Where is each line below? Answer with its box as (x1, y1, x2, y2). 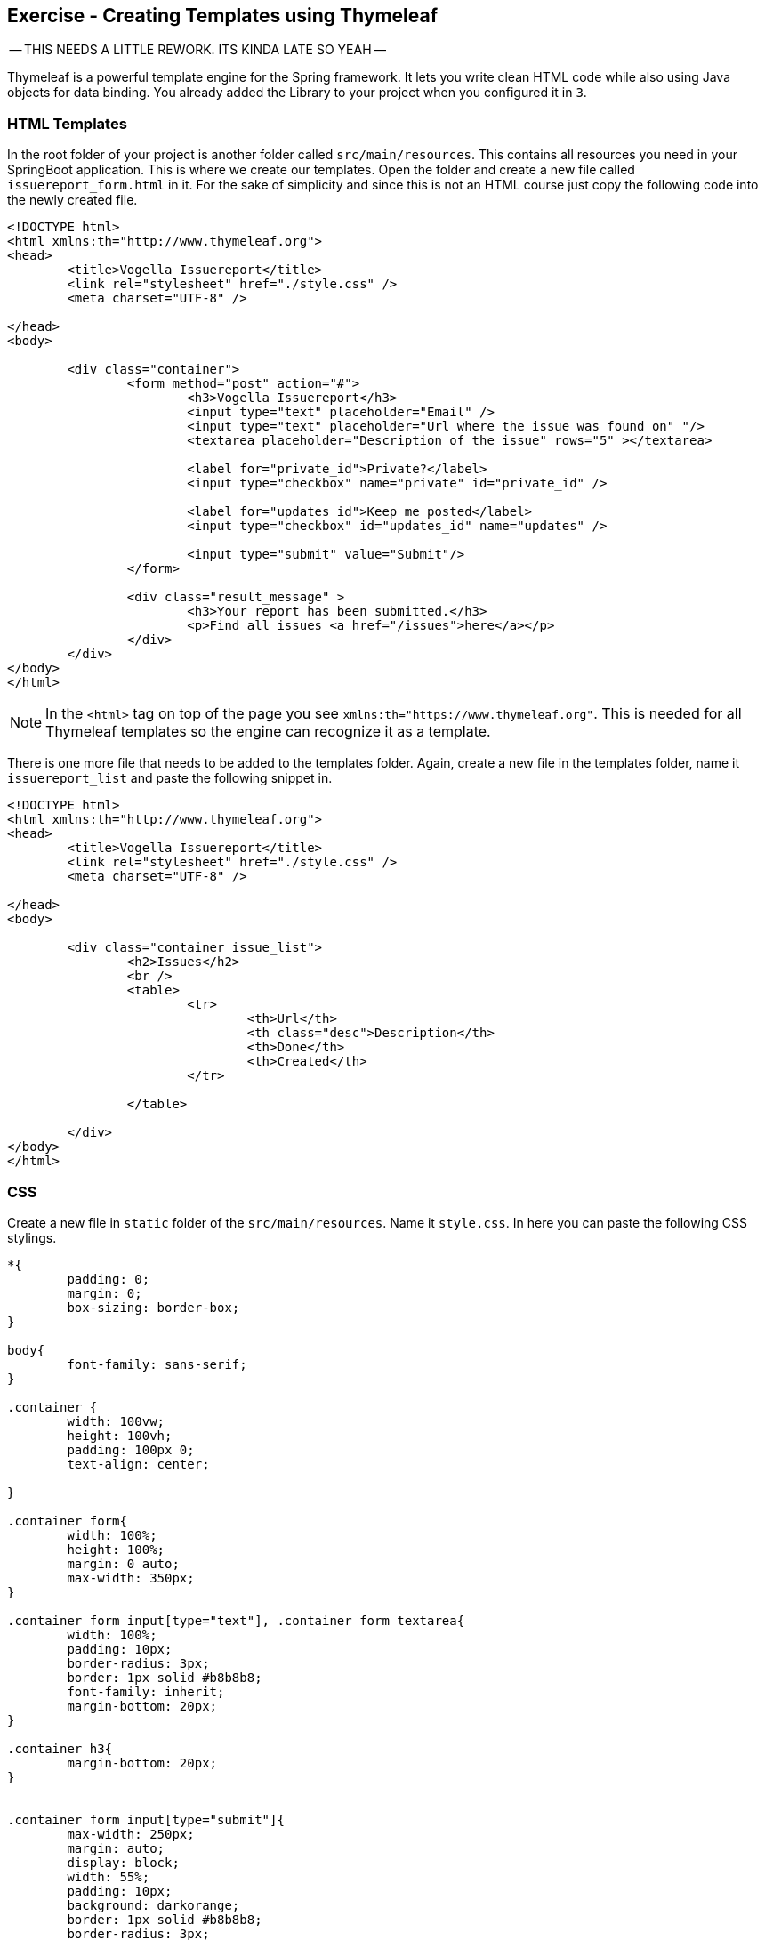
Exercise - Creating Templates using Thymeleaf (7, 4, 439, 27)
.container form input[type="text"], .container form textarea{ (7, 1613, 465, 1628)
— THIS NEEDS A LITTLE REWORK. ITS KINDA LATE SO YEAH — (9, 42, 387, 58)
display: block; (67, 1855, 180, 1870)
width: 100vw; (67, 1413, 165, 1429)
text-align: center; (67, 1456, 210, 1471)
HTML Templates (7, 114, 127, 133)
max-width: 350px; (67, 1570, 195, 1585)
